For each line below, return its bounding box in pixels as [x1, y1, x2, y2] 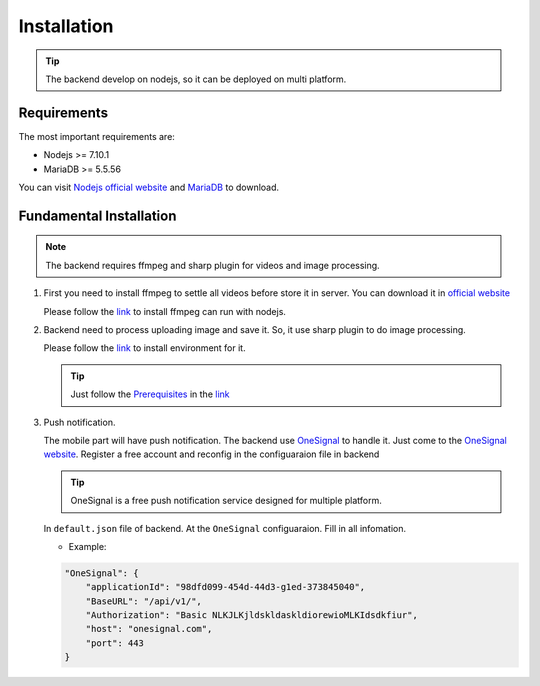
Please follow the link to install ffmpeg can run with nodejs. [43, 305, 287, 317]
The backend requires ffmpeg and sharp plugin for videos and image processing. [45, 259, 380, 271]
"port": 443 [85, 637, 145, 649]
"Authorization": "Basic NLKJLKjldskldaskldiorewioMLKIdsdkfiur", [85, 610, 419, 621]
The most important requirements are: [18, 130, 175, 142]
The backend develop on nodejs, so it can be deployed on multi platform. [45, 73, 347, 85]
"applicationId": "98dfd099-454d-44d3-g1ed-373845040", [85, 581, 366, 593]
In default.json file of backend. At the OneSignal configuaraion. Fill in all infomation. [43, 522, 407, 534]
